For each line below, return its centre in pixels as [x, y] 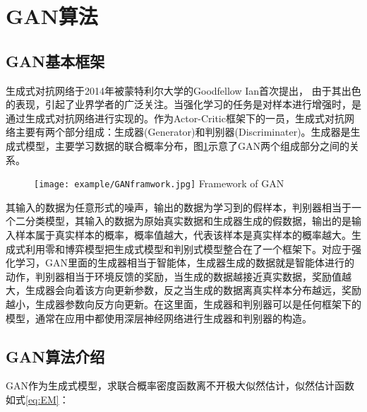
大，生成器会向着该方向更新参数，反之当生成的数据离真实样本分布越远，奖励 [183, 290]
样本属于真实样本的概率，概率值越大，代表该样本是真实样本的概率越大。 [183, 234]
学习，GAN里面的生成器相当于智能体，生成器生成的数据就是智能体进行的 [185, 263]
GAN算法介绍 [55, 356]
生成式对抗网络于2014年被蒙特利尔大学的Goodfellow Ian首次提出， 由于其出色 [183, 90]
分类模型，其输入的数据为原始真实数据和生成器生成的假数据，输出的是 [188, 221]
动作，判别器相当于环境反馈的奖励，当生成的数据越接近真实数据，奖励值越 [179, 276]
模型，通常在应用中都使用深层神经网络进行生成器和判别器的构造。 [159, 318]
